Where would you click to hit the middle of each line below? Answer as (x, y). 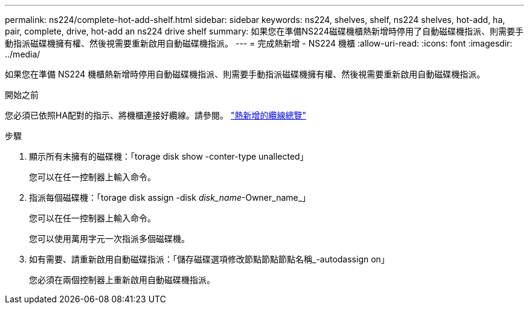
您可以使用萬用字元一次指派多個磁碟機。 (109, 239)
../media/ (23, 54)
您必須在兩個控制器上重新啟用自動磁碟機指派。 (122, 280)
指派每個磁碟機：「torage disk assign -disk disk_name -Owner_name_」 (170, 197)
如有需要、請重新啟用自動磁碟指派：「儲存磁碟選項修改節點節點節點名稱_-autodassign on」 (209, 259)
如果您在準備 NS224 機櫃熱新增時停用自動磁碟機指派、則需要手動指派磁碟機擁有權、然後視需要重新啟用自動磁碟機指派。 (245, 74)
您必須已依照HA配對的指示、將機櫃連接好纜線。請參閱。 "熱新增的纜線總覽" (156, 115)
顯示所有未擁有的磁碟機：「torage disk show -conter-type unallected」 (169, 156)
